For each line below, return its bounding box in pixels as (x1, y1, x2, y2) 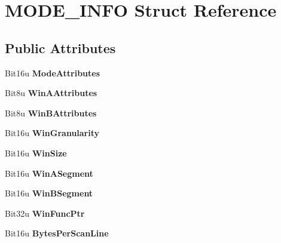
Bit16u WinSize (5, 146, 67, 159)
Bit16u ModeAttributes (5, 66, 100, 79)
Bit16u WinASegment (5, 167, 93, 179)
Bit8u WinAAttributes (5, 87, 97, 99)
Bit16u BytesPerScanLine (5, 227, 109, 239)
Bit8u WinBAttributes (5, 106, 97, 119)
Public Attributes (5, 38, 116, 57)
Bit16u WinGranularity (5, 127, 100, 139)
